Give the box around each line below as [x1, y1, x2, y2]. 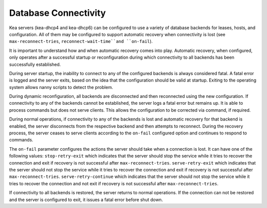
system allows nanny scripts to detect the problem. [9, 84, 113, 90]
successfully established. [9, 61, 61, 67]
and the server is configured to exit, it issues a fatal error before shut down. [9, 197, 163, 203]
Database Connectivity [9, 7, 106, 18]
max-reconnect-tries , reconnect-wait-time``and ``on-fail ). [9, 39, 153, 44]
